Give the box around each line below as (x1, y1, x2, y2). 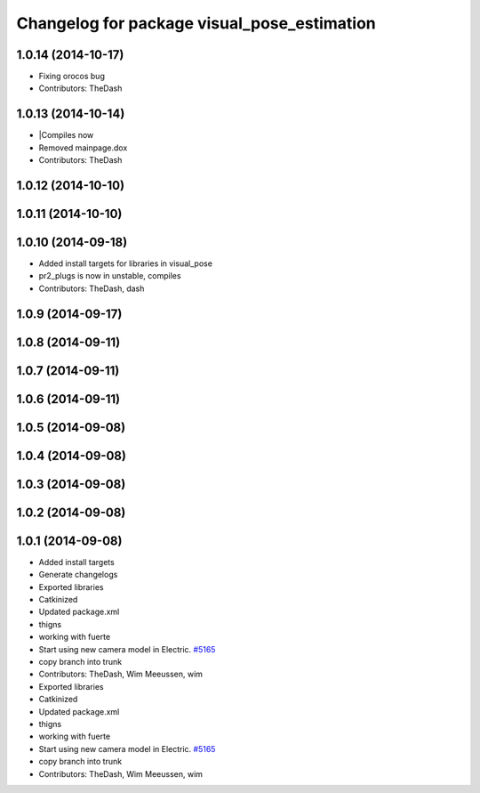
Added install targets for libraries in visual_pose (38, 258, 213, 269)
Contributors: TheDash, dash (38, 283, 145, 294)
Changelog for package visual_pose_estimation (16, 13, 377, 33)
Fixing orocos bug (38, 71, 106, 82)
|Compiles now (38, 130, 94, 141)
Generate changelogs (38, 570, 118, 580)
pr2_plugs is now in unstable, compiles (38, 271, 181, 281)
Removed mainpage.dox (38, 142, 128, 153)
